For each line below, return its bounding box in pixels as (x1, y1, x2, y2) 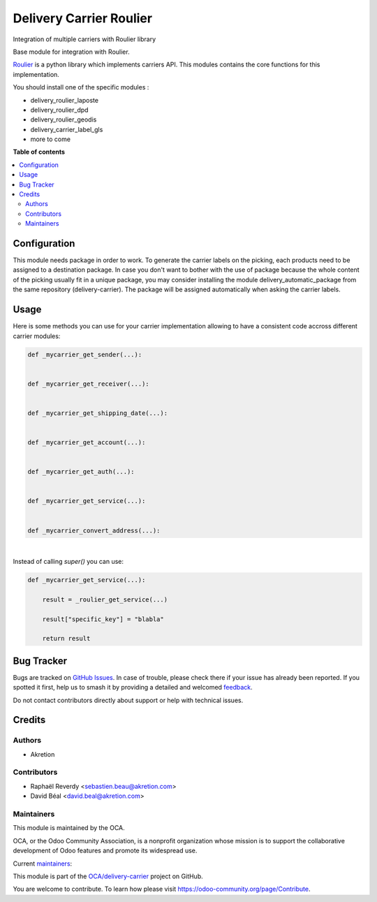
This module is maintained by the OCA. (13, 824, 125, 832)
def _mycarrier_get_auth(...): (27, 468, 135, 476)
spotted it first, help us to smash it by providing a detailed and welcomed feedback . (13, 683, 253, 692)
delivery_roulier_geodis (30, 115, 97, 124)
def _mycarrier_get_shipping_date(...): (27, 409, 168, 417)
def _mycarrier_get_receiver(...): (27, 379, 149, 388)
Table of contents (13, 147, 66, 157)
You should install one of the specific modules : (13, 83, 149, 92)
